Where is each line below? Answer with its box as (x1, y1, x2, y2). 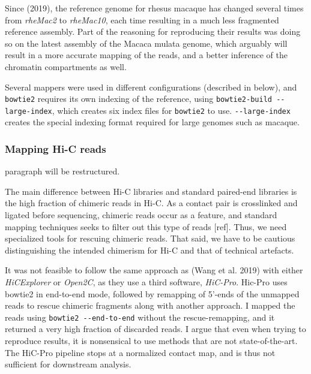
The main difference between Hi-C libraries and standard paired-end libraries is (5, 185, 297, 197)
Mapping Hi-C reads (5, 141, 106, 156)
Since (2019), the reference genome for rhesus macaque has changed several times (5, 2, 304, 14)
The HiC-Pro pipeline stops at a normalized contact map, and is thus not (5, 346, 276, 358)
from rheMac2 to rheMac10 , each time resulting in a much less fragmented (5, 13, 279, 26)
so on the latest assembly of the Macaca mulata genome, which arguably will (5, 37, 288, 49)
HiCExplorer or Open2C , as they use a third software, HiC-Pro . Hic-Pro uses (5, 276, 288, 288)
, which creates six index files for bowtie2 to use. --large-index (52, 104, 291, 116)
